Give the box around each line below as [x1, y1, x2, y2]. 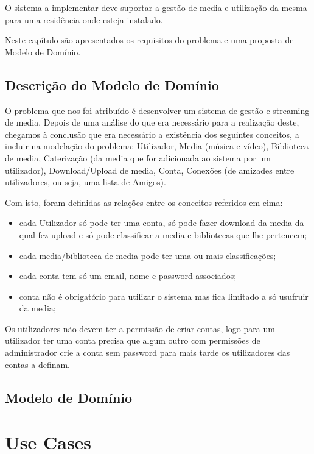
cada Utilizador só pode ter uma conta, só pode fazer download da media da [19, 216, 304, 229]
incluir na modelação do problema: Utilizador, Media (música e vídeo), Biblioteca [5, 140, 309, 152]
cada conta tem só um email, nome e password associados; [19, 269, 237, 282]
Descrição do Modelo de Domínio [5, 75, 219, 94]
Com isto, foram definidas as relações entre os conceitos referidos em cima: [5, 196, 283, 208]
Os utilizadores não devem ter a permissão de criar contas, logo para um [5, 322, 275, 335]
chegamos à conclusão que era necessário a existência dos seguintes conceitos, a [5, 127, 299, 140]
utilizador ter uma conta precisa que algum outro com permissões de [5, 334, 260, 347]
